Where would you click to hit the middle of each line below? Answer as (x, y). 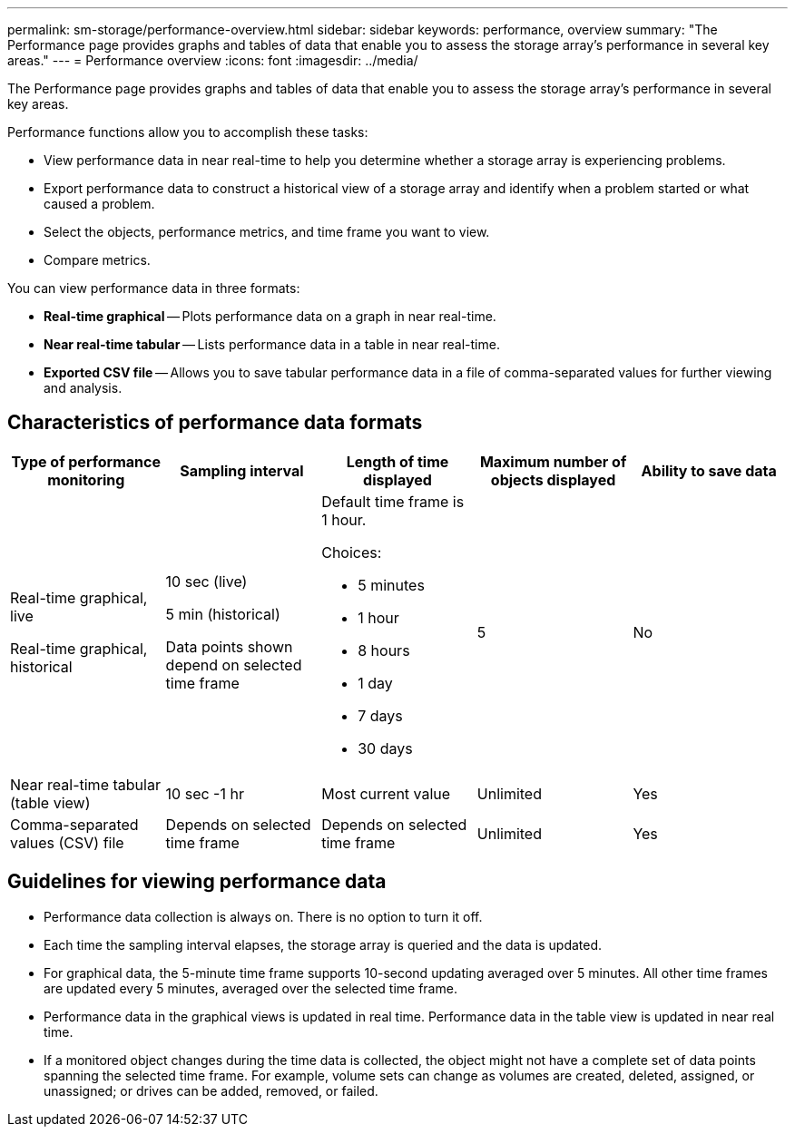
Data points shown (229, 646)
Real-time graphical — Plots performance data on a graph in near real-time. (270, 316)
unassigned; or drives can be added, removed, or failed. (211, 1090)
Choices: (352, 552)
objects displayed (553, 479)
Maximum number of (553, 461)
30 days (385, 748)
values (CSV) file (67, 842)
